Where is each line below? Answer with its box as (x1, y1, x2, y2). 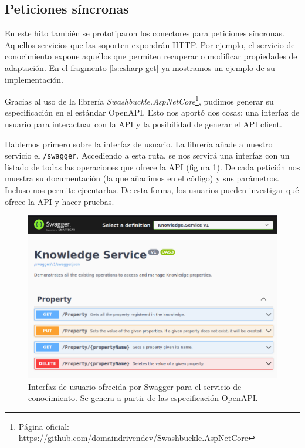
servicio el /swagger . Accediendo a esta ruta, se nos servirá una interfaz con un (5, 149, 290, 161)
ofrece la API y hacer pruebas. (5, 195, 114, 207)
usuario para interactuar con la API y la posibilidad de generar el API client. (5, 118, 282, 130)
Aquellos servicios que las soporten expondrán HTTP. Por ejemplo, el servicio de (5, 38, 295, 50)
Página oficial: (18, 420, 69, 432)
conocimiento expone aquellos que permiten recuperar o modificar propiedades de (5, 50, 297, 62)
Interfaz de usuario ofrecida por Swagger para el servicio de (28, 380, 242, 392)
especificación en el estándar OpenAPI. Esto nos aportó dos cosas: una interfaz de (5, 106, 300, 119)
